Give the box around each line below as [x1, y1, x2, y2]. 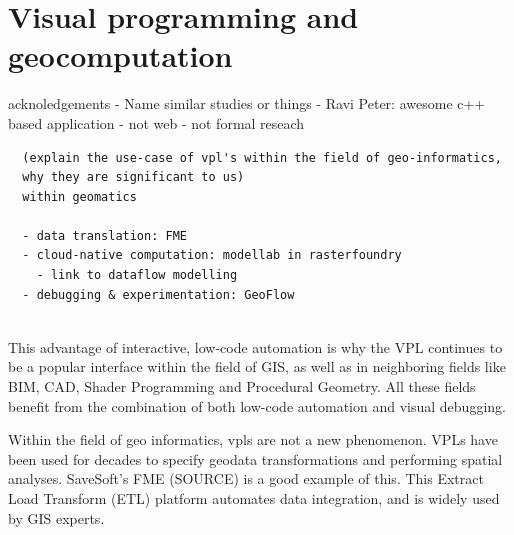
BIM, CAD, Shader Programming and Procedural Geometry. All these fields [8, 376, 476, 397]
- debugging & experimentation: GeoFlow [22, 287, 295, 302]
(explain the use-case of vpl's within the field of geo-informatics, [22, 150, 502, 165]
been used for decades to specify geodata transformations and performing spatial [8, 448, 503, 469]
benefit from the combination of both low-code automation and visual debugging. [8, 395, 506, 416]
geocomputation [8, 35, 233, 76]
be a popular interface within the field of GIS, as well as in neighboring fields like [8, 356, 506, 377]
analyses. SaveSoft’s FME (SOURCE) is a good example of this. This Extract [8, 468, 484, 489]
